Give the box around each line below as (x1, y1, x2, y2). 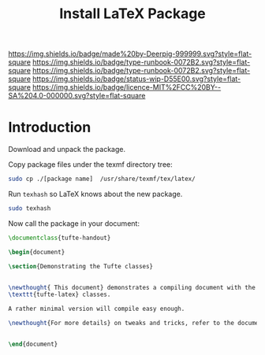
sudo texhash (8, 205, 51, 213)
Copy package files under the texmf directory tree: (8, 160, 174, 169)
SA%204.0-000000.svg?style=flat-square (8, 91, 146, 101)
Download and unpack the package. (8, 145, 126, 154)
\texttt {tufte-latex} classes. (8, 290, 111, 299)
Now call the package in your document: (8, 218, 140, 228)
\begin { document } (8, 248, 65, 256)
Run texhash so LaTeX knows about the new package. (8, 190, 183, 198)
